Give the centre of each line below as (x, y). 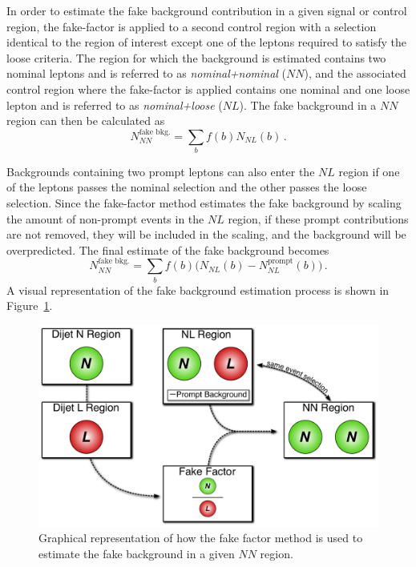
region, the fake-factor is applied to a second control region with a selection (192, 26)
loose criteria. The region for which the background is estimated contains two (196, 57)
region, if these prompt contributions (318, 218)
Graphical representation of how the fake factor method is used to (201, 538)
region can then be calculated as (86, 121)
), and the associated (355, 73)
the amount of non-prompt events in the (105, 218)
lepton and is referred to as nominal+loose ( (115, 105)
